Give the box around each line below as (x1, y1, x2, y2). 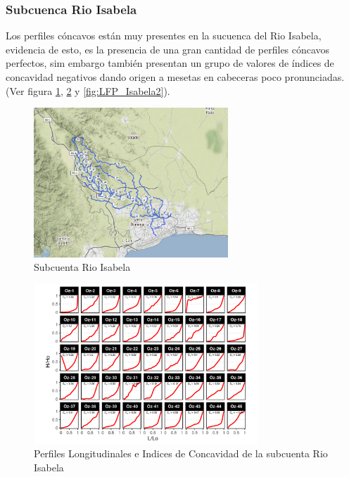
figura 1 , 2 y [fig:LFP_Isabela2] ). (27, 83, 170, 98)
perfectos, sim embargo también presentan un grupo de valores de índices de (6, 56, 334, 70)
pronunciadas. (284, 70, 345, 84)
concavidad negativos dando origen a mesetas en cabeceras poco (6, 70, 281, 84)
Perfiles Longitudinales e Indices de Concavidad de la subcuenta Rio (34, 446, 328, 461)
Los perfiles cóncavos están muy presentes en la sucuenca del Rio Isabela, (6, 28, 322, 43)
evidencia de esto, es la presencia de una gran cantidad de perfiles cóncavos (6, 42, 330, 56)
